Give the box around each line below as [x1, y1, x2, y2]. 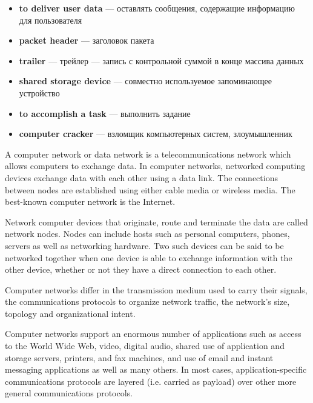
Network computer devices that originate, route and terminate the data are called [5, 215, 308, 228]
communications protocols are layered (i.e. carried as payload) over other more [5, 375, 297, 387]
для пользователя [19, 13, 82, 26]
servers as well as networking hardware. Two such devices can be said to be [5, 239, 284, 251]
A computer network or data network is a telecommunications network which [5, 147, 291, 160]
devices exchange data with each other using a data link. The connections [5, 171, 278, 184]
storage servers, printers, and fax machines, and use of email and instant [5, 351, 274, 364]
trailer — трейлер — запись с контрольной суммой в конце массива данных [19, 54, 304, 67]
